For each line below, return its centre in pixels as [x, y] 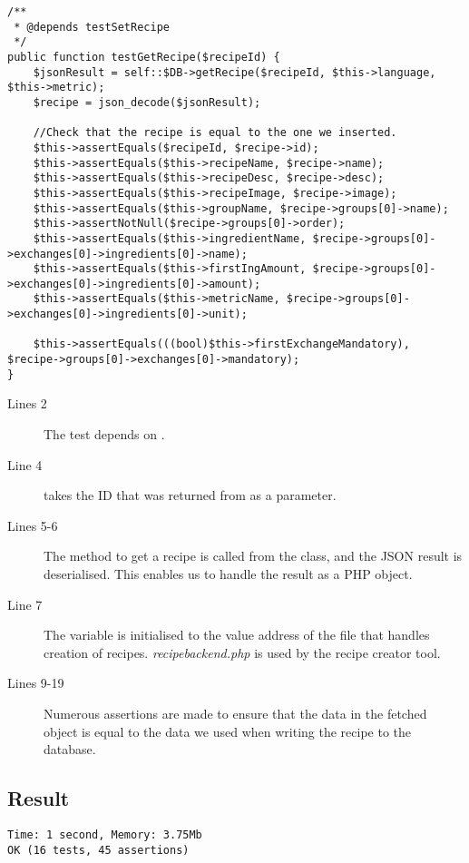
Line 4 [25, 464]
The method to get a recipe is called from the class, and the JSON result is [253, 556]
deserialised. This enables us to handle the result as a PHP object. [228, 573]
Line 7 [25, 604]
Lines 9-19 [36, 683]
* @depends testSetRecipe [92, 27]
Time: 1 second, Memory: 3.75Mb [105, 834]
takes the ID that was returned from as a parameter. [190, 495]
